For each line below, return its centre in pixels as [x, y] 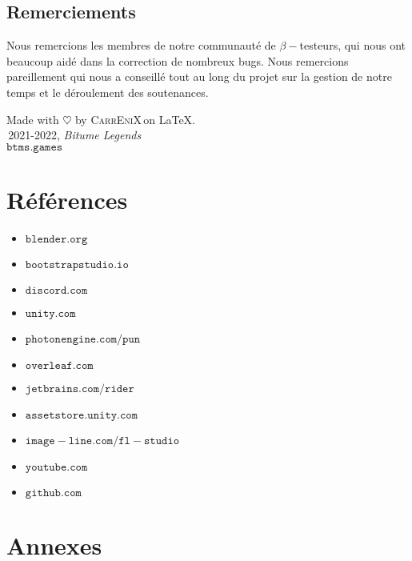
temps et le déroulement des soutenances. [108, 92]
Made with [33, 119]
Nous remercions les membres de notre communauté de [141, 45]
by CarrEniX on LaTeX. [135, 119]
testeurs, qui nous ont [353, 45]
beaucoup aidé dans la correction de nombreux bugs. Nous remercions [178, 60]
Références [67, 199]
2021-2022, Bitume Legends [75, 135]
